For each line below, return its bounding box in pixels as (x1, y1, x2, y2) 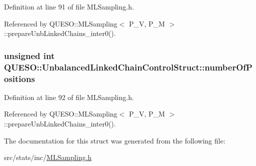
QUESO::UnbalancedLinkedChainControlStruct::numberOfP (4, 60, 252, 73)
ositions (4, 72, 35, 84)
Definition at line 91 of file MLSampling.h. (4, 1, 134, 11)
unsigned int (4, 49, 55, 61)
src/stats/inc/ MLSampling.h (4, 152, 92, 162)
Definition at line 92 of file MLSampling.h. (4, 91, 134, 102)
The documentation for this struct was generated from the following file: (4, 135, 225, 145)
